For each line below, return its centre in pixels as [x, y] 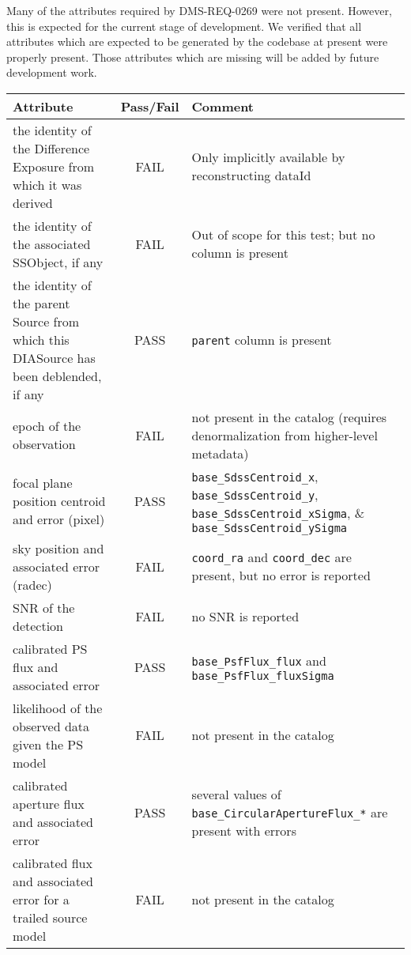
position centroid [59, 500]
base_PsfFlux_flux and [259, 660]
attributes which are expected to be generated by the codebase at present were [197, 42]
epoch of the [47, 426]
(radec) [32, 584]
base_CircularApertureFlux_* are [290, 813]
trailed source [50, 917]
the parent [41, 303]
